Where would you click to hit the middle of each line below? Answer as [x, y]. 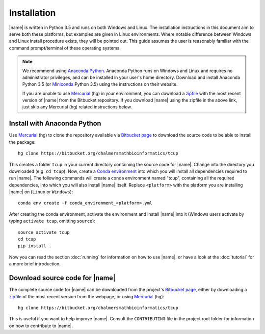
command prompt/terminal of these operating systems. [65, 48]
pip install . [35, 246]
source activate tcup [44, 232]
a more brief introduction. [35, 264]
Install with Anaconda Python [55, 123]
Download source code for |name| [62, 278]
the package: [22, 142]
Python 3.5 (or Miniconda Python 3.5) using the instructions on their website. [100, 84]
